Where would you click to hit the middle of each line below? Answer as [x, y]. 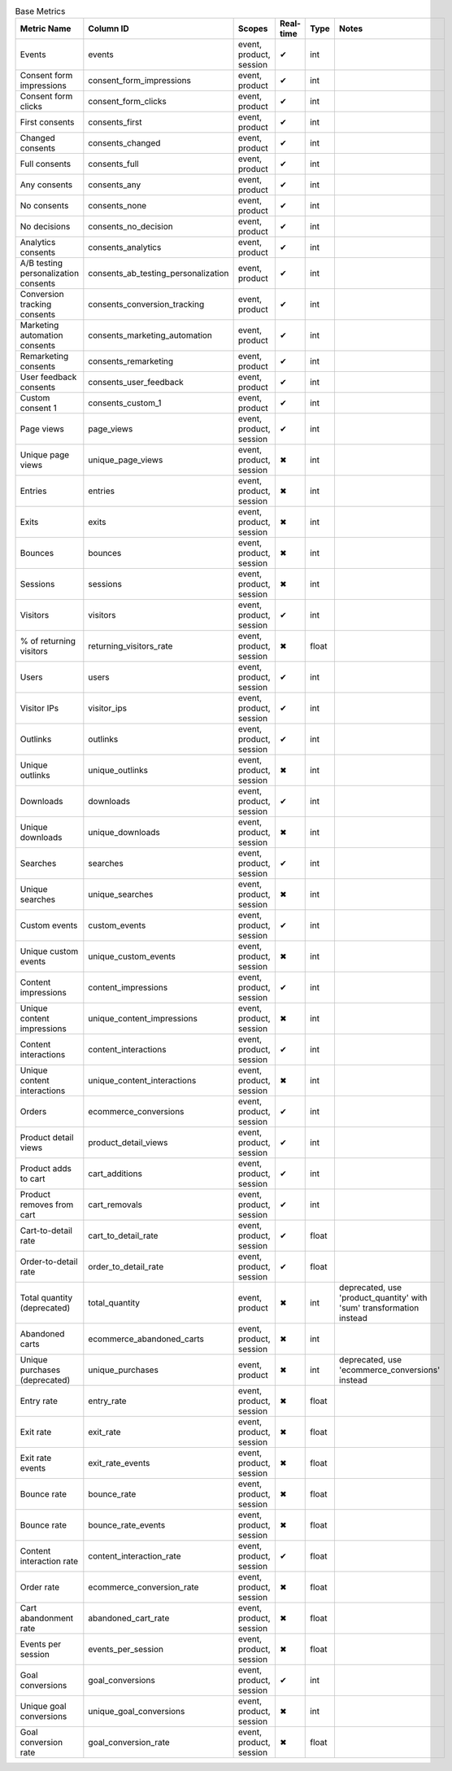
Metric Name [46, 28]
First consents [47, 122]
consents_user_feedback [136, 383]
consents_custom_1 [125, 403]
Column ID [109, 28]
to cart [33, 1178]
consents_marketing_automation [150, 335]
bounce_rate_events [127, 1525]
